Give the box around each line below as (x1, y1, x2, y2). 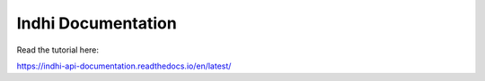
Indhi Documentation (16, 13, 177, 33)
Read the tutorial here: (16, 45, 99, 55)
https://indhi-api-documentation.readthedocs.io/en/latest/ (16, 61, 232, 71)
